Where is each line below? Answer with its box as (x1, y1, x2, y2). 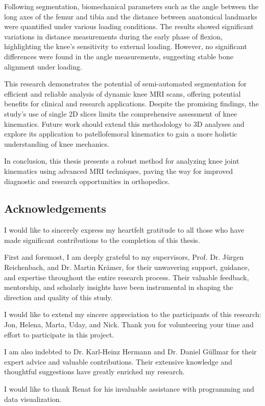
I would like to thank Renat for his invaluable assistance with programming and (4, 384, 254, 394)
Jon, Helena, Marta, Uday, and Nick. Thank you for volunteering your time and (4, 319, 254, 330)
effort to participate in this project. (4, 329, 114, 340)
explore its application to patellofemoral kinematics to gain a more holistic (4, 128, 237, 139)
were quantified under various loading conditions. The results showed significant (4, 21, 254, 32)
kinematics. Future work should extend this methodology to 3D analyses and (4, 118, 245, 129)
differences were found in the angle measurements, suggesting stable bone (4, 51, 233, 61)
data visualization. (4, 393, 62, 404)
